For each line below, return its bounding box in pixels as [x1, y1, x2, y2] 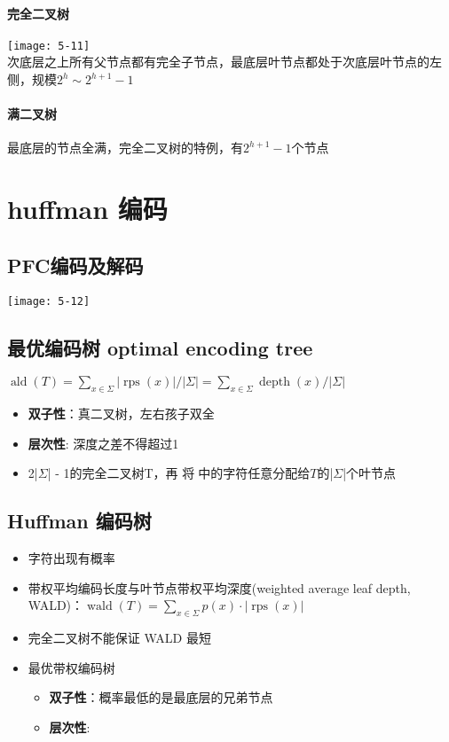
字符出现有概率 [28, 549, 115, 567]
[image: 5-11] [7, 39, 91, 52]
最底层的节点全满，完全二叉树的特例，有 [7, 138, 243, 157]
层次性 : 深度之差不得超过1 [28, 433, 179, 452]
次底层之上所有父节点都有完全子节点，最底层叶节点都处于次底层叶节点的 [7, 52, 429, 71]
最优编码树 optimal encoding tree [7, 333, 313, 361]
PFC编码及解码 [7, 251, 144, 278]
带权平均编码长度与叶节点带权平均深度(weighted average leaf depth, [28, 578, 411, 597]
